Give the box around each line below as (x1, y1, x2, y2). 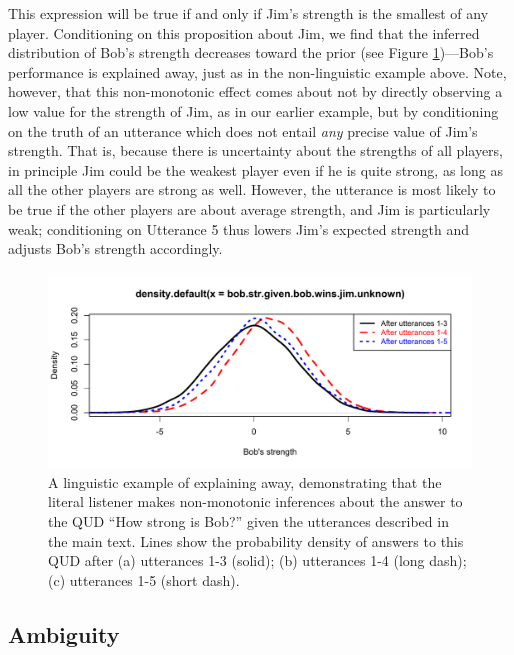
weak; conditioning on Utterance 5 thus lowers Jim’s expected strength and (8, 218, 470, 239)
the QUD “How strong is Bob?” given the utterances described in (48, 510, 449, 531)
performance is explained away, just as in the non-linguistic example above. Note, (8, 61, 507, 82)
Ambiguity (8, 618, 120, 649)
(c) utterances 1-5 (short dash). (48, 569, 240, 590)
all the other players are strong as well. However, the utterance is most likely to (8, 179, 496, 200)
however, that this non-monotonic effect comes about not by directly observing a (8, 81, 503, 102)
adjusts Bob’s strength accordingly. (8, 238, 223, 259)
